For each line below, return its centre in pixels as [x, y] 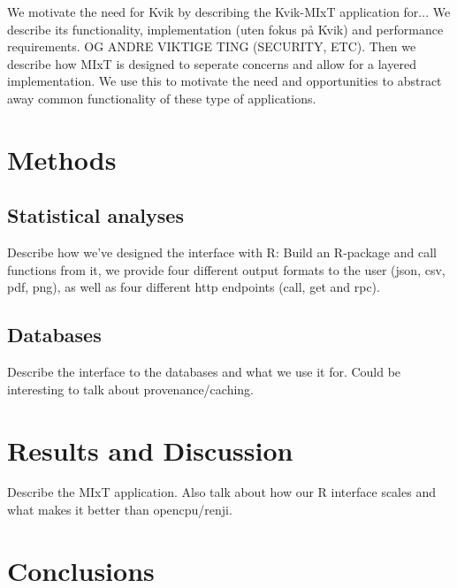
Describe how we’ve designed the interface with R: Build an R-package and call [222, 252]
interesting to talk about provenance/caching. [131, 389]
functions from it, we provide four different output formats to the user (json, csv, [226, 269]
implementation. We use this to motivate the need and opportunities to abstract [225, 81]
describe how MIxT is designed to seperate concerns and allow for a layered [212, 63]
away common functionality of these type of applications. [162, 98]
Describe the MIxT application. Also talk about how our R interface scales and [221, 492]
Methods [62, 159]
